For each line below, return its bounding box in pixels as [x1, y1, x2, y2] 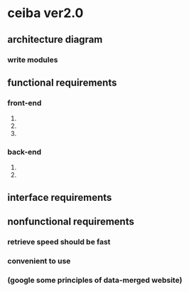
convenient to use [7, 256, 71, 266]
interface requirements [7, 191, 112, 204]
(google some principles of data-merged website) [7, 276, 183, 286]
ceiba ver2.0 [7, 5, 84, 21]
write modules [7, 55, 58, 65]
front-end [7, 98, 42, 108]
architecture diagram [7, 33, 103, 46]
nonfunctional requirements [7, 216, 135, 228]
